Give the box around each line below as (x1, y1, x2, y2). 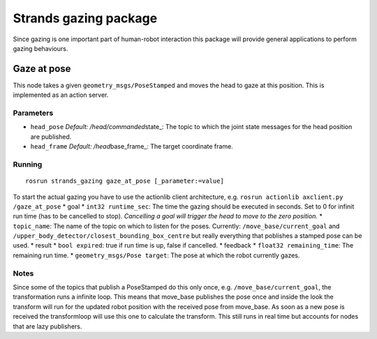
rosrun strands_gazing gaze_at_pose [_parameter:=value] (25, 177, 225, 185)
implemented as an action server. (13, 91, 109, 99)
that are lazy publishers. (13, 322, 82, 331)
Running (13, 159, 43, 169)
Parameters (13, 108, 54, 118)
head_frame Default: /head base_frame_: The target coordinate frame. (30, 142, 233, 151)
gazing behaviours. (13, 44, 68, 52)
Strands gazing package (13, 10, 158, 26)
